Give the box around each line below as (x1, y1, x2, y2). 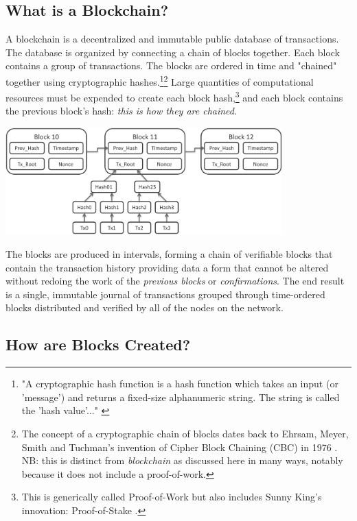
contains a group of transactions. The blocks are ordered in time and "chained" (5, 58, 337, 73)
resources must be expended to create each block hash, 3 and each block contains (5, 88, 343, 104)
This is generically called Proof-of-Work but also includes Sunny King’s (21, 489, 322, 504)
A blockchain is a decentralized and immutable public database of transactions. (5, 32, 339, 46)
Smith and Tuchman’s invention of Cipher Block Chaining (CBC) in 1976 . (21, 439, 338, 454)
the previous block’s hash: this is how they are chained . (5, 104, 237, 118)
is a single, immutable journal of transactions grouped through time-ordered (5, 287, 325, 301)
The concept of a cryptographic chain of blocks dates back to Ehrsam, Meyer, (21, 426, 349, 440)
